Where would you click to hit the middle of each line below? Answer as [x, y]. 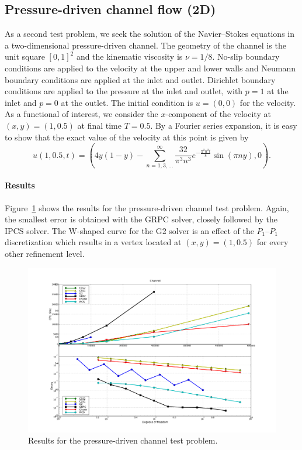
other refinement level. [45, 254]
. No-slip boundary [246, 56]
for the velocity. [268, 102]
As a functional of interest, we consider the [81, 114]
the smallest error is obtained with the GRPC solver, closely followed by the [141, 219]
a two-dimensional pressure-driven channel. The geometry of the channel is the [145, 45]
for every [273, 242]
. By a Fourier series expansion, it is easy [224, 125]
